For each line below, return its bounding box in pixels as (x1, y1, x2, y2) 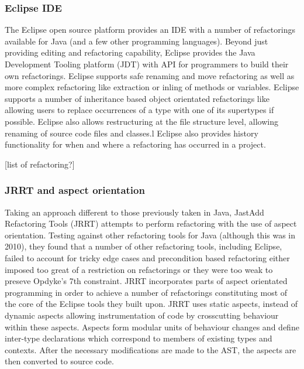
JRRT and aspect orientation (5, 183, 145, 197)
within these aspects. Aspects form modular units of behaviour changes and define (5, 320, 299, 333)
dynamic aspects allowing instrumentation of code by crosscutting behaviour (5, 309, 279, 321)
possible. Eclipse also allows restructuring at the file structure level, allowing (5, 115, 278, 127)
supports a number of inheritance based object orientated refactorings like (5, 92, 270, 104)
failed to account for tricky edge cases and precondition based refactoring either (5, 251, 290, 264)
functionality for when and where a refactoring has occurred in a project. (5, 138, 266, 151)
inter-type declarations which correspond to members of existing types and (5, 332, 272, 344)
